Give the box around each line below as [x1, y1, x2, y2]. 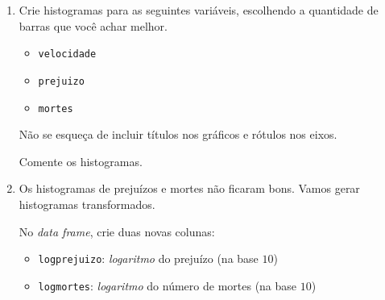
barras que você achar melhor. [19, 17, 168, 34]
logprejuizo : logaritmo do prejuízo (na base [38, 250, 259, 267]
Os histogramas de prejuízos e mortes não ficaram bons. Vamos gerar [19, 180, 360, 197]
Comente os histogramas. [19, 152, 143, 169]
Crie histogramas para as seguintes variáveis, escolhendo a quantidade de [19, 2, 379, 18]
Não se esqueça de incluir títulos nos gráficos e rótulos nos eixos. [19, 126, 337, 143]
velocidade [38, 48, 97, 60]
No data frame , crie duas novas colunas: [19, 223, 215, 240]
